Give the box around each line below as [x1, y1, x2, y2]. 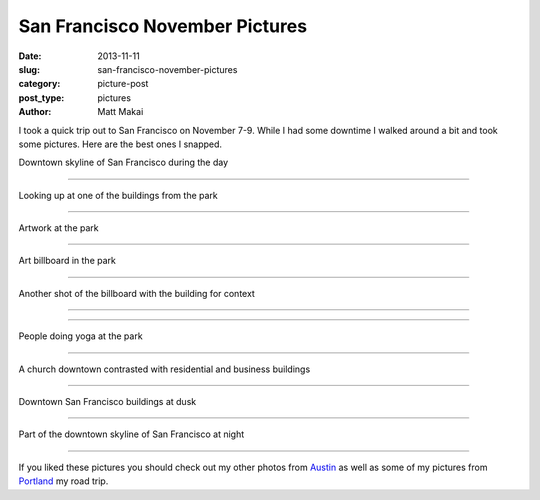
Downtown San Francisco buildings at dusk [18, 396, 197, 408]
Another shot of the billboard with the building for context [18, 287, 255, 299]
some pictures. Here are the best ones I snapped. [18, 138, 223, 150]
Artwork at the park [18, 222, 99, 234]
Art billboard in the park [18, 255, 117, 267]
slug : [18, 63, 40, 75]
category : [18, 78, 61, 90]
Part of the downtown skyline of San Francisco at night [18, 428, 245, 440]
